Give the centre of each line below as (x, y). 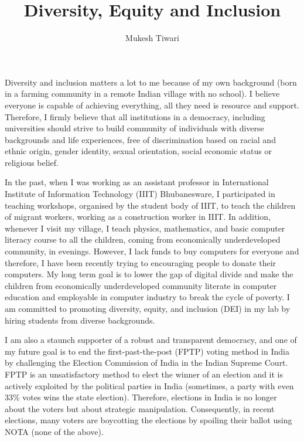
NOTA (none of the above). (54, 431)
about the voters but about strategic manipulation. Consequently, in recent (140, 408)
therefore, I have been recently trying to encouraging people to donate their (141, 262)
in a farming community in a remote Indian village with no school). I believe (142, 93)
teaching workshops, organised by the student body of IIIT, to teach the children (150, 205)
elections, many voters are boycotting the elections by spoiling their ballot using (148, 420)
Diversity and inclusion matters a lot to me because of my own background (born (151, 82)
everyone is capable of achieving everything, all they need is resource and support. (152, 105)
